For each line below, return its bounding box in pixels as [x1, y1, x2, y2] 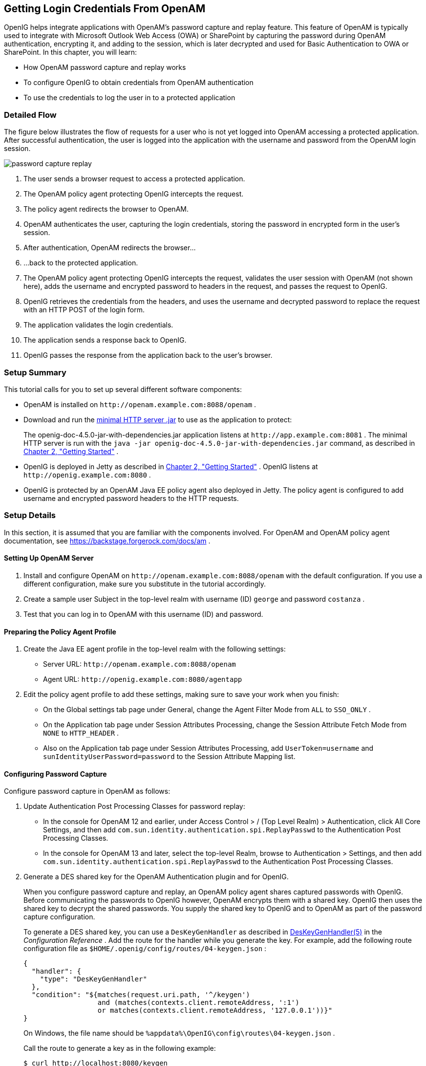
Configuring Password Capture [4, 769, 107, 778]
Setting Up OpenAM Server [4, 554, 94, 563]
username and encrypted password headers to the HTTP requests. [23, 494, 239, 502]
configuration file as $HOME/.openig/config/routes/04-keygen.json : [23, 944, 267, 953]
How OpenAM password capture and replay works [23, 63, 186, 72]
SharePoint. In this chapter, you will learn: [4, 48, 137, 57]
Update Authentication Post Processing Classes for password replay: [23, 802, 245, 811]
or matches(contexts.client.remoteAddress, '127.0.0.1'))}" [97, 1006, 333, 1015]
